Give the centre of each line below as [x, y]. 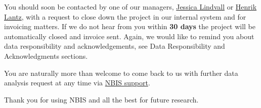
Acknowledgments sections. [46, 56]
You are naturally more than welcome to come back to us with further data [121, 73]
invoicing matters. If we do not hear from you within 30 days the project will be [130, 26]
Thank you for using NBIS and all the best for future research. [101, 99]
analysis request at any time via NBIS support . [77, 83]
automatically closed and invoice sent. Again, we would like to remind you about [129, 36]
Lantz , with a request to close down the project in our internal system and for [125, 16]
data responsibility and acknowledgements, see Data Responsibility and [115, 46]
